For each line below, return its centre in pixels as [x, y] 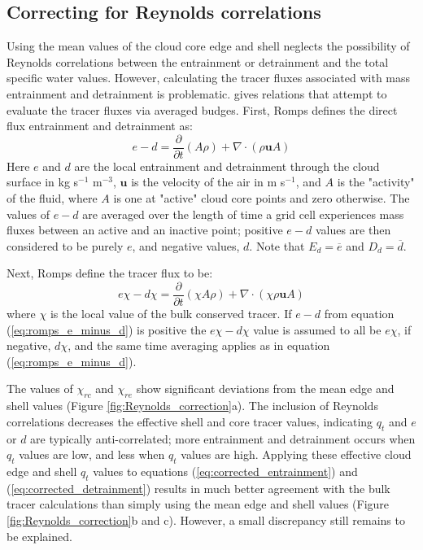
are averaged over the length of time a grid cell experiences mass [243, 214]
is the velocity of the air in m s [208, 182]
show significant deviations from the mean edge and [265, 388]
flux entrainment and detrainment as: [100, 126]
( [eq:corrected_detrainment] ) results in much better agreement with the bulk [198, 488]
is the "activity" [376, 182]
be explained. [39, 536]
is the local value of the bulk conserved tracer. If [171, 314]
